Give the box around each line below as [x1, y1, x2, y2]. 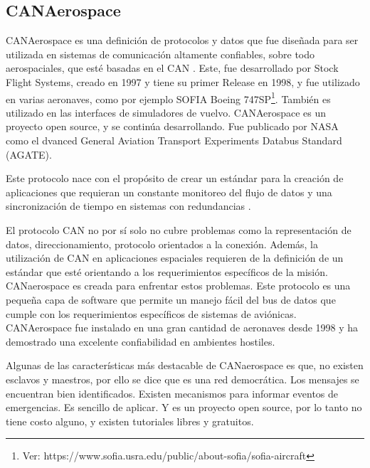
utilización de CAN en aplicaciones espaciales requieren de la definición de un [6, 250, 344, 265]
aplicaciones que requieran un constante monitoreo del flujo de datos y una [6, 184, 332, 199]
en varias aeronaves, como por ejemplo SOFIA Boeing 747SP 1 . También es [6, 89, 331, 106]
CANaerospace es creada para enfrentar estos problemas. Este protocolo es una [6, 278, 351, 293]
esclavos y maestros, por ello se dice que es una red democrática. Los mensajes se [6, 371, 359, 386]
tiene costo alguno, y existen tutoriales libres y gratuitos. [6, 413, 254, 428]
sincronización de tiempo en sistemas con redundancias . [6, 198, 251, 213]
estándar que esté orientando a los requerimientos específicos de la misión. [6, 264, 328, 279]
